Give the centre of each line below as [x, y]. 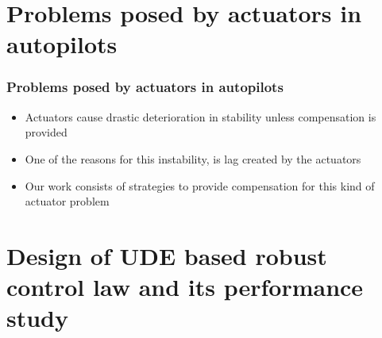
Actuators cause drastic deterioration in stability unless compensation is [201, 116]
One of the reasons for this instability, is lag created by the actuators [193, 158]
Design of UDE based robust [167, 255]
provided [46, 132]
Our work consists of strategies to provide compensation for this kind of [200, 185]
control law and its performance [185, 287]
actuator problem [67, 201]
